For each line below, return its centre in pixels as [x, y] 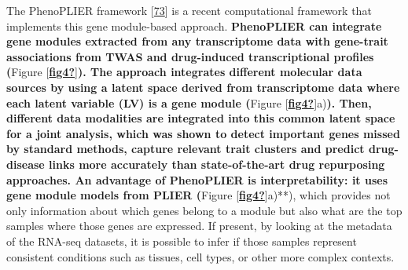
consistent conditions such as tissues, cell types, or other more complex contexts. [200, 256]
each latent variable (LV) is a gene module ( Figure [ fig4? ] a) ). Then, [189, 102]
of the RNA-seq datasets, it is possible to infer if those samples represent [182, 241]
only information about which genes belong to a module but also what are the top [204, 210]
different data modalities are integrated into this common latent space [201, 118]
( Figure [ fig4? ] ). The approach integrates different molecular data [184, 72]
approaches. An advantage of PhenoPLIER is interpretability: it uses [197, 179]
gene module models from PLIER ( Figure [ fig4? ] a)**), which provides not [198, 195]
